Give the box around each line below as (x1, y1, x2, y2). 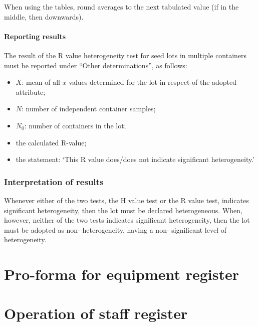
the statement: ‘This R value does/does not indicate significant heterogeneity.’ (16, 154, 255, 165)
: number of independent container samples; (22, 103, 156, 114)
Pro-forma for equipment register (4, 264, 239, 284)
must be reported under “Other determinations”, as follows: (4, 60, 187, 70)
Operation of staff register (4, 303, 188, 323)
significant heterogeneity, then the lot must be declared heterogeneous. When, (4, 205, 242, 215)
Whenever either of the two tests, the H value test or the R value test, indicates (4, 195, 249, 205)
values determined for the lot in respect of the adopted (69, 77, 237, 87)
